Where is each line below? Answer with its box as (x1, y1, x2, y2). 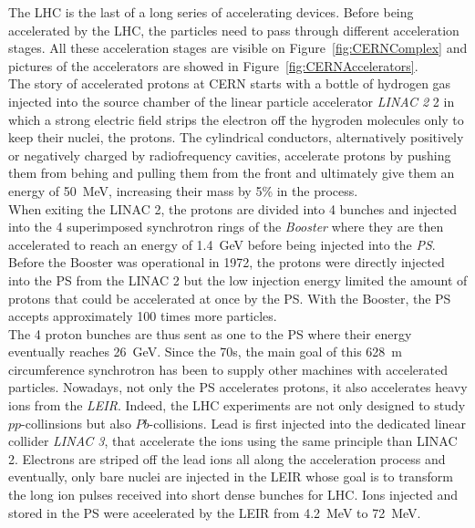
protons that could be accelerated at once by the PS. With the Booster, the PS (8, 288, 451, 307)
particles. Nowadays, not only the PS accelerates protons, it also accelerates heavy (8, 378, 468, 397)
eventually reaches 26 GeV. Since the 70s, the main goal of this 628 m (8, 342, 402, 361)
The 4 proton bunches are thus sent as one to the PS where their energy (8, 324, 412, 343)
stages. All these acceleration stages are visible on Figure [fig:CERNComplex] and (8, 38, 468, 57)
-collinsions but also (21, 413, 131, 432)
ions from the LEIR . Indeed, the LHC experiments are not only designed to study (8, 396, 466, 415)
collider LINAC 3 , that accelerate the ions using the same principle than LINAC (8, 431, 458, 450)
